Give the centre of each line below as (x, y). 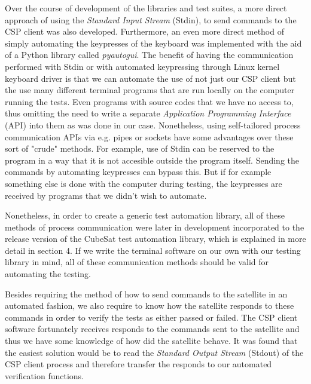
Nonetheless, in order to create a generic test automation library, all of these (145, 215)
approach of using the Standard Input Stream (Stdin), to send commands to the (151, 19)
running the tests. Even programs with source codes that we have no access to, (149, 101)
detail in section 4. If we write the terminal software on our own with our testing (153, 250)
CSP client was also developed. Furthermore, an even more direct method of (144, 31)
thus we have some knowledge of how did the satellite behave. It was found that (151, 341)
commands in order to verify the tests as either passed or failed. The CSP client (151, 317)
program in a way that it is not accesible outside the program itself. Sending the (152, 160)
